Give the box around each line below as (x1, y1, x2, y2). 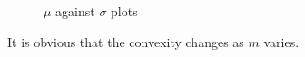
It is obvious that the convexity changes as (7, 32, 244, 51)
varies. (263, 32, 300, 51)
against (55, 2, 95, 20)
